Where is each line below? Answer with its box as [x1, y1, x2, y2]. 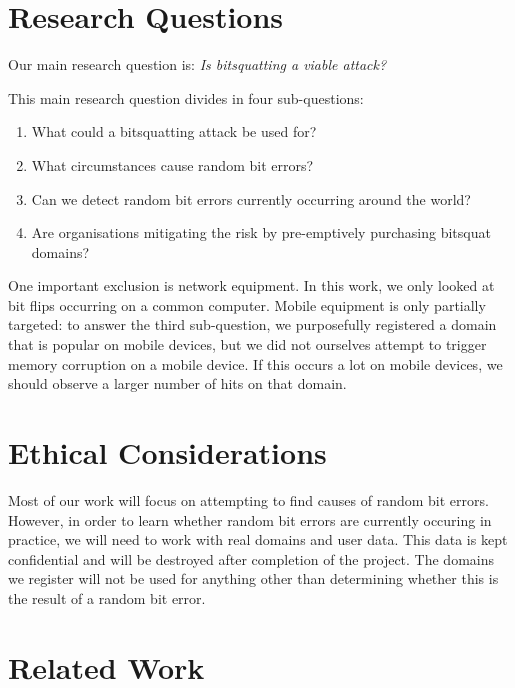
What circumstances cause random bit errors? [31, 154, 314, 175]
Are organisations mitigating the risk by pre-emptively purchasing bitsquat [31, 222, 491, 243]
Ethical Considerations [8, 432, 327, 473]
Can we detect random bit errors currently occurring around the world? [31, 188, 471, 209]
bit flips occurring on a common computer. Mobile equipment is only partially [8, 294, 486, 315]
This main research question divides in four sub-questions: [8, 87, 364, 108]
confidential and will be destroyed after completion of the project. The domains [8, 548, 495, 569]
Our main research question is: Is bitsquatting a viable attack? [8, 54, 387, 75]
